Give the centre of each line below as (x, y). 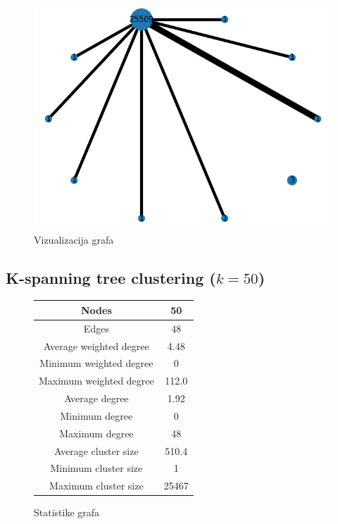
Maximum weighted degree (96, 381)
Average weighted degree (96, 345)
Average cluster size (96, 450)
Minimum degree (96, 415)
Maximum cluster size (96, 486)
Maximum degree (96, 433)
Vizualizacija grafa (74, 239)
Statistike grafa (67, 512)
